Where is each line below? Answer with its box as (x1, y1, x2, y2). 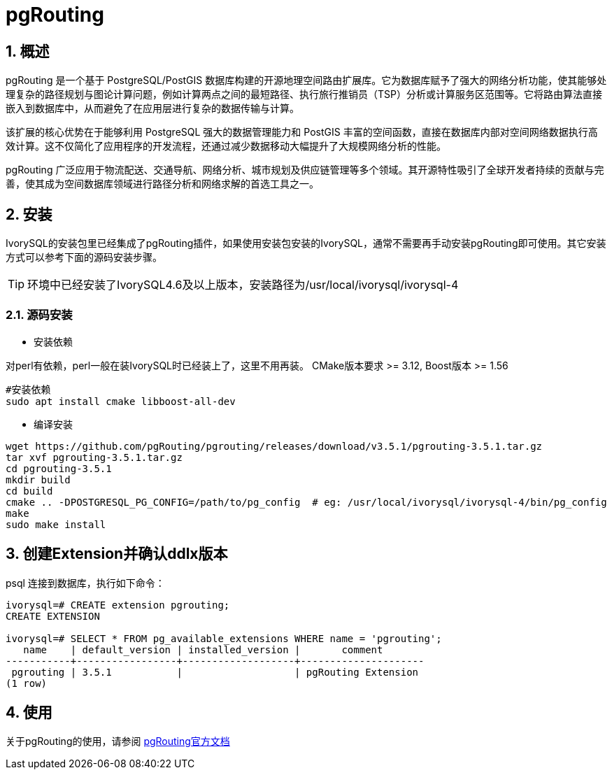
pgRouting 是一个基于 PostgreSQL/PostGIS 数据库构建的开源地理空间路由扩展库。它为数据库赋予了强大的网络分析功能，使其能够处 (6, 74, 607, 87)
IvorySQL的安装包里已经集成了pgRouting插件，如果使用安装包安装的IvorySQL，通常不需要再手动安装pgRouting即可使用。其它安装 (6, 237, 606, 250)
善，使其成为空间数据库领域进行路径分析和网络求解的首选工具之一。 (6, 178, 319, 190)
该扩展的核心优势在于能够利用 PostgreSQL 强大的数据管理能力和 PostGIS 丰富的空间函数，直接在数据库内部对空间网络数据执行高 (6, 126, 598, 138)
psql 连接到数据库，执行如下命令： (6, 576, 165, 589)
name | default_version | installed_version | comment (23, 644, 383, 655)
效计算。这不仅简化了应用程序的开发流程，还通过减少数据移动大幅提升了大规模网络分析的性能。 (6, 140, 446, 152)
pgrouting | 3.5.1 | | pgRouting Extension (11, 666, 419, 678)
